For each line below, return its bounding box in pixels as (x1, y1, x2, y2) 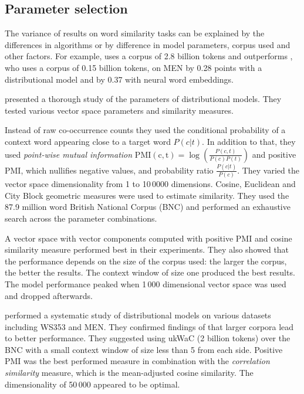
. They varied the (237, 164, 299, 176)
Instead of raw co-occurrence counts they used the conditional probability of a (5, 124, 286, 136)
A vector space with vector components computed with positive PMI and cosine (5, 232, 292, 244)
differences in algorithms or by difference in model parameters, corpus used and (5, 38, 291, 50)
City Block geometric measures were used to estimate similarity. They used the (5, 189, 289, 201)
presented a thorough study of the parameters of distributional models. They (5, 93, 282, 105)
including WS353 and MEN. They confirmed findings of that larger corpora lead (5, 320, 294, 332)
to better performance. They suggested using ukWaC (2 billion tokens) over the (5, 332, 291, 344)
